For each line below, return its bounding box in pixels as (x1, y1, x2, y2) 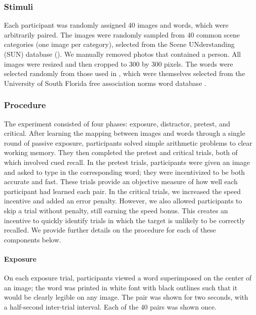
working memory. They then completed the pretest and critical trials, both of (4, 147, 238, 157)
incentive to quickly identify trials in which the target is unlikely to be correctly (4, 215, 245, 225)
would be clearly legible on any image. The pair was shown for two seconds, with (4, 292, 249, 302)
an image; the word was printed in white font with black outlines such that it (4, 282, 238, 292)
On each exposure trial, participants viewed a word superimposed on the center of (4, 273, 252, 283)
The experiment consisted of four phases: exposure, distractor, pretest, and (4, 118, 230, 128)
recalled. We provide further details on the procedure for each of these (4, 225, 216, 235)
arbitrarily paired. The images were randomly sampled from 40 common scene (4, 29, 240, 39)
